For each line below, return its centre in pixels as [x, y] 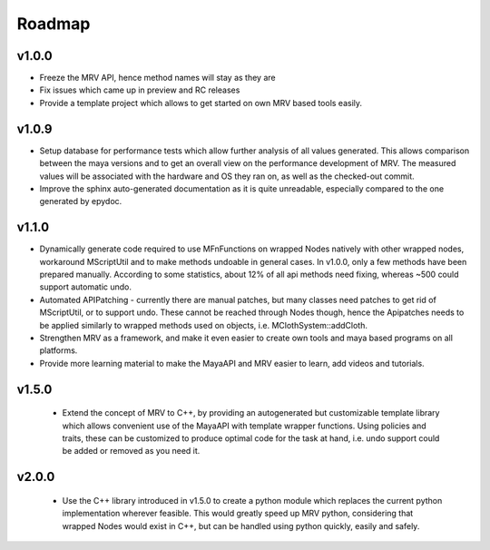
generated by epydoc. [81, 201]
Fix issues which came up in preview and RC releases [140, 90]
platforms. [59, 350]
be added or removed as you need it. [131, 451]
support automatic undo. [85, 287]
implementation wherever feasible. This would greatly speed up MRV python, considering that [238, 514]
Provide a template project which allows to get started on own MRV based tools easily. [201, 103]
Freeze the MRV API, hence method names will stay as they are [157, 78]
